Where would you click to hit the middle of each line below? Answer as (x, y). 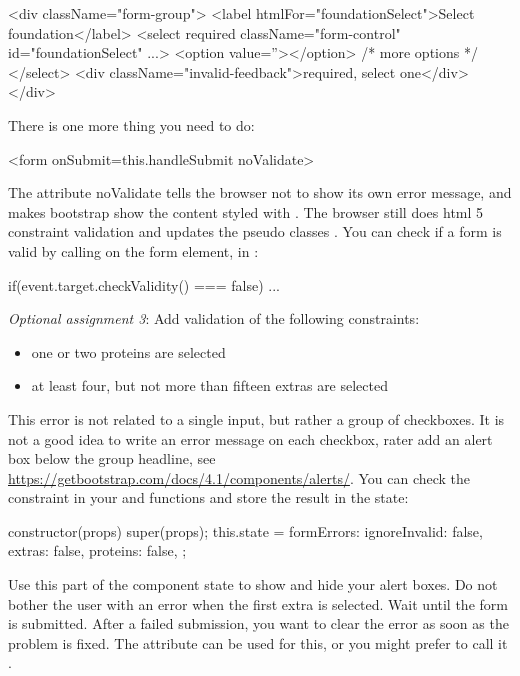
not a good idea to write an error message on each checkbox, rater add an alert (250, 438)
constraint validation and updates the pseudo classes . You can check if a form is (255, 231)
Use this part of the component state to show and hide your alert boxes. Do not (253, 584)
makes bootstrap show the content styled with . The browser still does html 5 (246, 211)
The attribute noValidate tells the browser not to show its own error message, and (260, 192)
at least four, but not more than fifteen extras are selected (209, 385)
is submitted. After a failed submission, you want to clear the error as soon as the (258, 623)
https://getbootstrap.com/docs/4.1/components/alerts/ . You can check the (239, 477)
